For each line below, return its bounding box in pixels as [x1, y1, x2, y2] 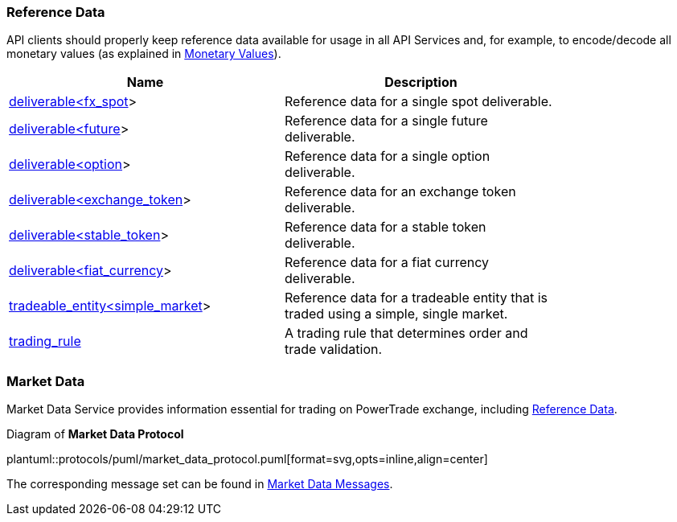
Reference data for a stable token [285, 219, 486, 236]
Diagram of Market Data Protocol [6, 427, 184, 442]
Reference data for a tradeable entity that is [285, 290, 548, 306]
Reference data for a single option [285, 148, 490, 165]
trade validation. [285, 341, 383, 358]
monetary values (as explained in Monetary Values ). [6, 47, 281, 61]
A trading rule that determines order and [285, 325, 528, 342]
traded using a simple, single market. [285, 306, 508, 323]
